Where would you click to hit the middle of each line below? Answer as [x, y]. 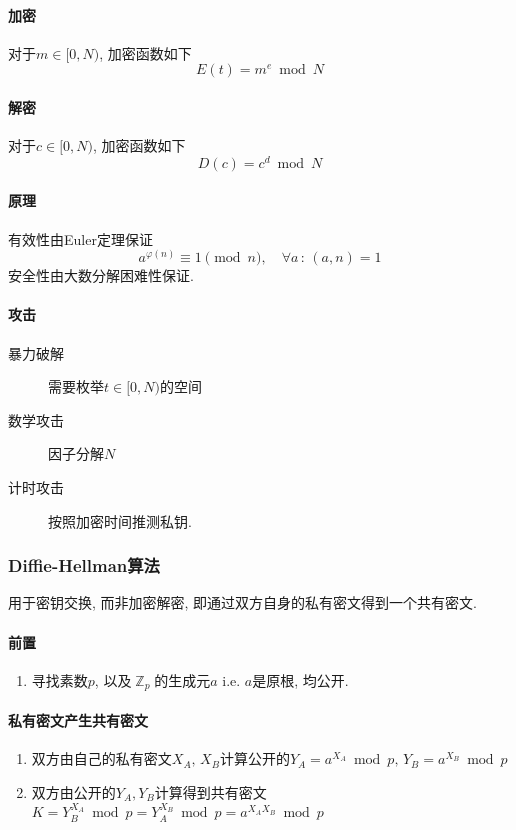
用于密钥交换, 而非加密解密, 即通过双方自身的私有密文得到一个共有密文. [242, 602]
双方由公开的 [73, 791]
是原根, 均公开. [300, 679]
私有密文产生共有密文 [78, 719]
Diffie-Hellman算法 [84, 565]
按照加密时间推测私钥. [120, 520]
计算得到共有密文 [210, 791]
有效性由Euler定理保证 [80, 238]
